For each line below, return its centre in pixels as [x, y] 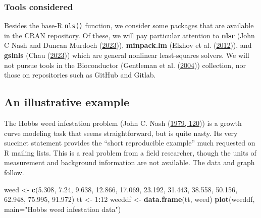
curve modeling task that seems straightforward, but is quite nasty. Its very [121, 133]
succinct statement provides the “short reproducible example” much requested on [130, 143]
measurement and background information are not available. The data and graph [129, 162]
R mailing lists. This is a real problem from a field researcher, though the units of [130, 152]
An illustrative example [67, 102]
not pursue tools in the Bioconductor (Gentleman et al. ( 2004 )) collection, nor [125, 65]
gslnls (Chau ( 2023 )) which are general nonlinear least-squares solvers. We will [127, 55]
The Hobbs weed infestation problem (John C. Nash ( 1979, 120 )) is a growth [123, 123]
